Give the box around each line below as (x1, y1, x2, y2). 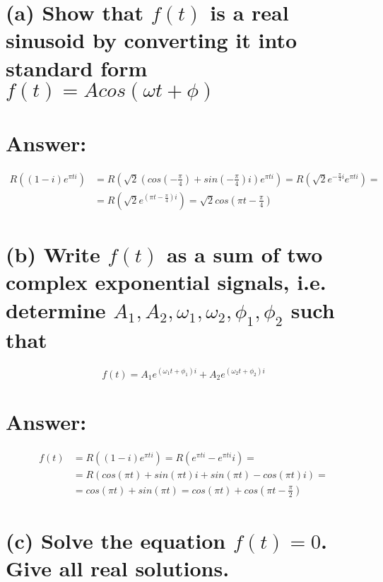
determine (6, 295, 106, 324)
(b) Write (6, 240, 100, 269)
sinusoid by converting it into (6, 25, 297, 54)
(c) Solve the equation (6, 525, 226, 554)
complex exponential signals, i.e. (6, 267, 326, 296)
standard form (6, 53, 148, 82)
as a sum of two (167, 240, 323, 269)
